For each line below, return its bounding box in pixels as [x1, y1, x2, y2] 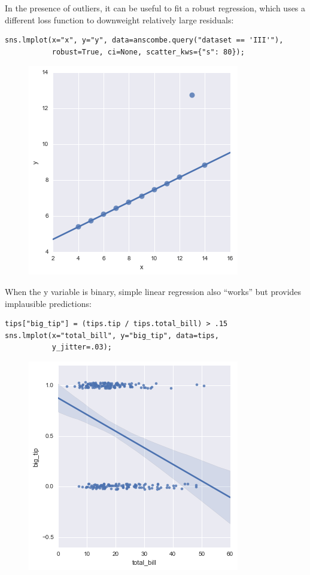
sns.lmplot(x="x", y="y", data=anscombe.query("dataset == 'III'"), [5, 36, 284, 45]
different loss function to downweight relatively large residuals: [5, 13, 234, 26]
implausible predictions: [5, 297, 92, 309]
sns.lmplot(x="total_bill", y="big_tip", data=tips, [5, 331, 219, 340]
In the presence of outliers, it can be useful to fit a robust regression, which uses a [5, 2, 306, 14]
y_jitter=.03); [51, 343, 112, 352]
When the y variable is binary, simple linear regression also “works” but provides [5, 285, 302, 297]
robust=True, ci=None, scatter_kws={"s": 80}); [51, 47, 245, 56]
